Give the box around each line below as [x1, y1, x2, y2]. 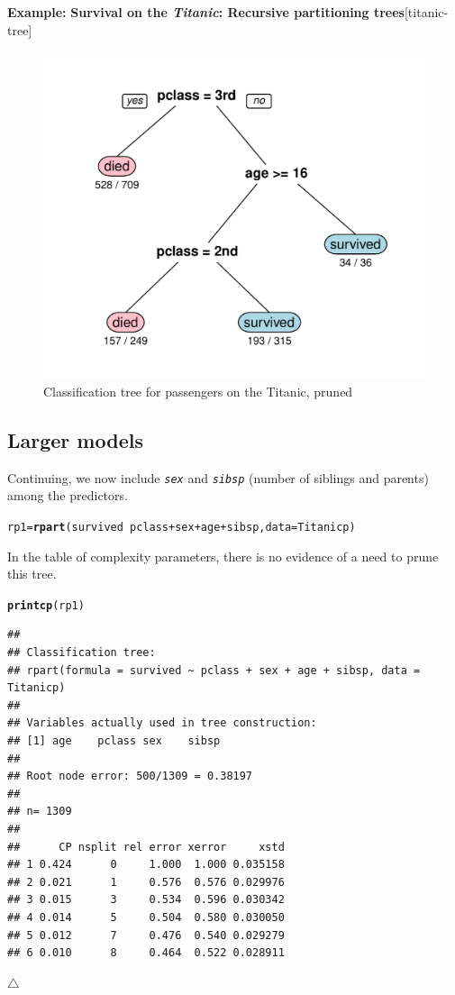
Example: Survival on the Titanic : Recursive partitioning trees [7, 3, 405, 21]
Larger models [7, 425, 143, 453]
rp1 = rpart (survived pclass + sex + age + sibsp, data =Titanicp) [7, 520, 356, 534]
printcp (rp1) [7, 598, 85, 612]
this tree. [7, 564, 57, 583]
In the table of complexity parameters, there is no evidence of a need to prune [7, 546, 439, 565]
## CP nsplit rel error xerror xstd [7, 840, 285, 854]
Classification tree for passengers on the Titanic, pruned [43, 381, 353, 400]
